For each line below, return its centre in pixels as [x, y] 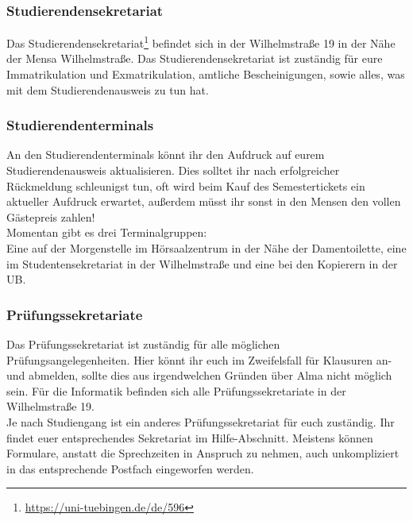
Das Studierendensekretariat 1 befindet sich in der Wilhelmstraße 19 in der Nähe [201, 42]
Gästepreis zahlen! [51, 216]
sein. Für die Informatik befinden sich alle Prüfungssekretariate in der [176, 390]
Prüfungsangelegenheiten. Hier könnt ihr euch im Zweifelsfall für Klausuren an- [199, 359]
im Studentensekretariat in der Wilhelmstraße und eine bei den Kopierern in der [202, 263]
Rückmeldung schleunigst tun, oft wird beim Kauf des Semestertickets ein [186, 185]
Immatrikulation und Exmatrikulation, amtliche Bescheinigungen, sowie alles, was [206, 74]
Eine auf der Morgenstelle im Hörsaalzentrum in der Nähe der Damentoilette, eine [206, 248]
